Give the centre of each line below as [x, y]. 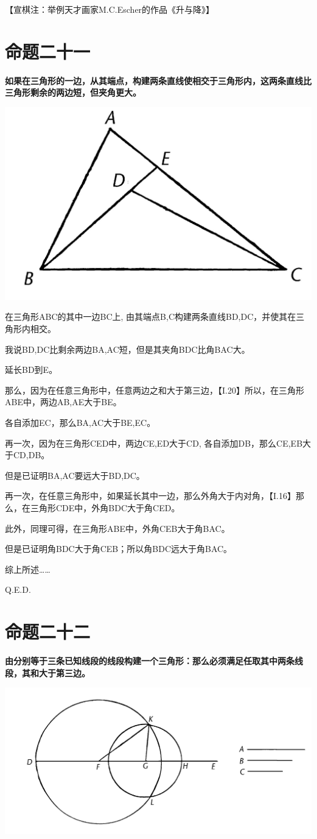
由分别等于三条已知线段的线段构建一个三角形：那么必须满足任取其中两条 [150, 661]
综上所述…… [28, 569]
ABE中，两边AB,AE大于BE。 [63, 402]
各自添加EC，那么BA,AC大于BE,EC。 [80, 423]
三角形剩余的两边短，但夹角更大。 [73, 92]
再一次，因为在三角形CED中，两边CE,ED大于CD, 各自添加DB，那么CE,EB [154, 443]
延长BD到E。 [31, 370]
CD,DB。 [31, 455]
